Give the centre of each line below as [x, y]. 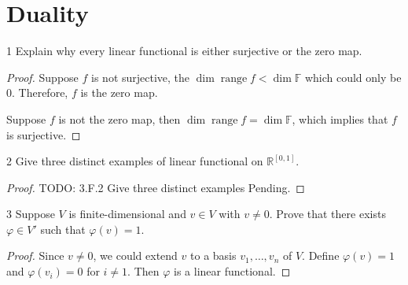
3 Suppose [31, 214]
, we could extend [135, 255]
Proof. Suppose [42, 77]
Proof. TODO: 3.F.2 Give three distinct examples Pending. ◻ [156, 187]
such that [63, 229]
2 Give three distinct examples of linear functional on [135, 161]
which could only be [353, 77]
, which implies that [340, 118]
